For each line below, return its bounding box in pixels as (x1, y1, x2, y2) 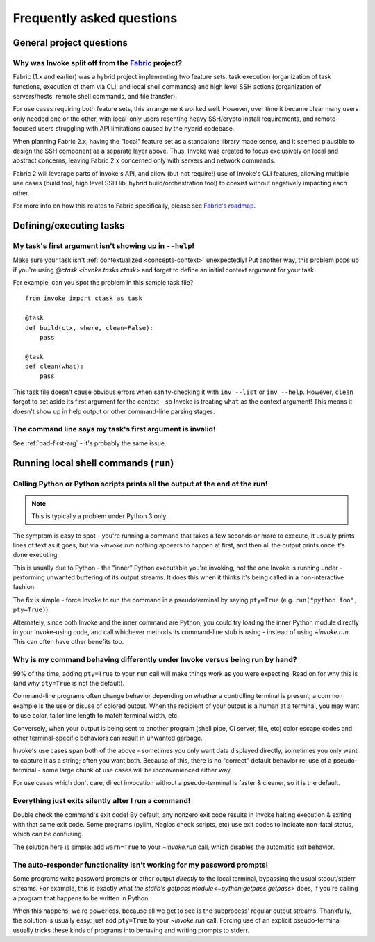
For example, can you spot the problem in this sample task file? (12, 278, 194, 286)
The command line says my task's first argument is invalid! (12, 424, 216, 434)
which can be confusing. (12, 830, 84, 838)
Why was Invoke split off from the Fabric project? (12, 58, 183, 67)
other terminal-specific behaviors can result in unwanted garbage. (12, 734, 203, 742)
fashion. (12, 583, 36, 591)
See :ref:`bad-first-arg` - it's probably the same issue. (12, 438, 167, 447)
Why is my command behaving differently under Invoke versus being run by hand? (12, 655, 297, 665)
